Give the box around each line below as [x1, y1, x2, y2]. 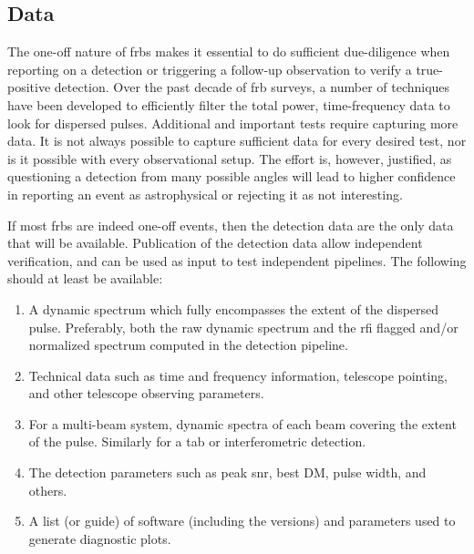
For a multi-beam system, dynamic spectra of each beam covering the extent [28, 414, 457, 433]
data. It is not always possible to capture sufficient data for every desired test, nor [7, 131, 467, 150]
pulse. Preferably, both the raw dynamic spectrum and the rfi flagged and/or [28, 317, 459, 336]
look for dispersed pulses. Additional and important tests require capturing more [7, 113, 459, 132]
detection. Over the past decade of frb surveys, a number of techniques [54, 77, 450, 97]
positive [7, 77, 51, 97]
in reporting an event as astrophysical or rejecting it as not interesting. [7, 184, 403, 203]
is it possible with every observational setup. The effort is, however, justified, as [7, 149, 452, 168]
